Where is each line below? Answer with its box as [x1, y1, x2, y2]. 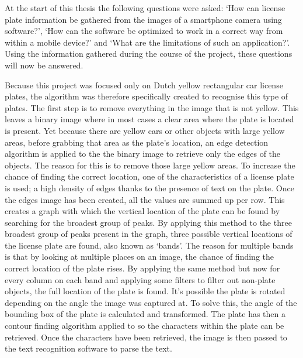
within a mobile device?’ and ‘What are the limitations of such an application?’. [5, 36, 290, 48]
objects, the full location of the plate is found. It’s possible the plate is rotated [5, 285, 285, 297]
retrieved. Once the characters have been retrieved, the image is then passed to [5, 331, 287, 343]
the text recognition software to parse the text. [5, 342, 172, 354]
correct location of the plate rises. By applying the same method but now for [5, 262, 280, 274]
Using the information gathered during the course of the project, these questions [5, 47, 292, 60]
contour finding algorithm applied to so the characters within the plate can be [5, 319, 284, 332]
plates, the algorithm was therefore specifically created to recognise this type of [5, 90, 288, 102]
